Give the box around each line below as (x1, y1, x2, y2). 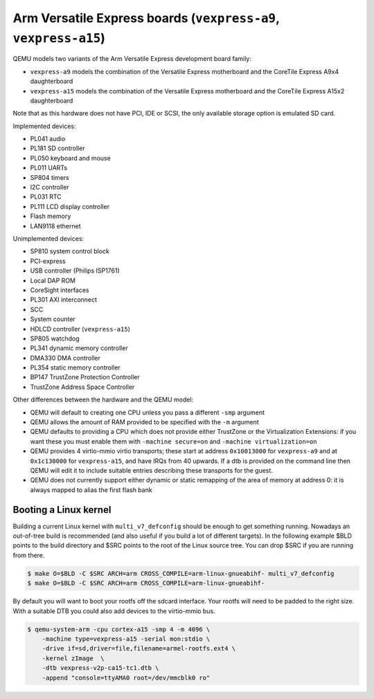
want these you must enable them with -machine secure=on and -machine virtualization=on (30, 437, 317, 446)
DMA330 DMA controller (30, 354, 100, 362)
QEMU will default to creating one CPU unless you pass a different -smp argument (30, 408, 265, 417)
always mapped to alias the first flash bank (30, 485, 152, 494)
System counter (30, 315, 75, 323)
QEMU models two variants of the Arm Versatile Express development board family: (12, 55, 252, 63)
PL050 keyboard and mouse (30, 154, 111, 162)
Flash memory (30, 212, 71, 221)
